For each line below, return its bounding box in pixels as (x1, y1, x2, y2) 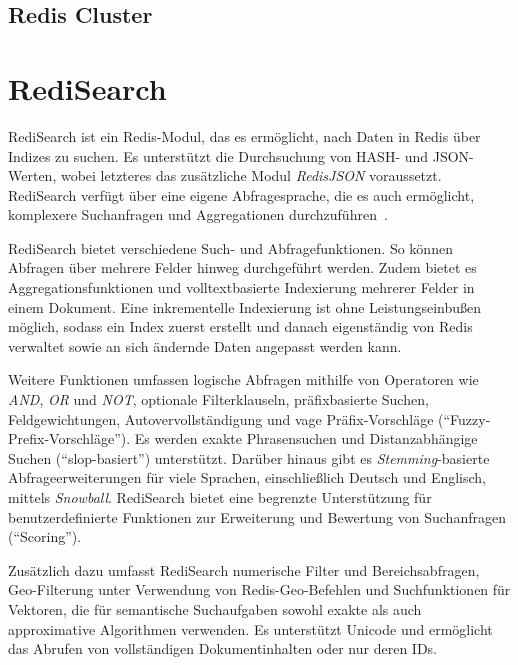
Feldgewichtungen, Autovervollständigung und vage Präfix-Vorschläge (8, 408, 434, 429)
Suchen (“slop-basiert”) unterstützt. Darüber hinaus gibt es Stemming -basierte (8, 447, 490, 468)
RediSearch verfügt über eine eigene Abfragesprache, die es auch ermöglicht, (8, 184, 475, 205)
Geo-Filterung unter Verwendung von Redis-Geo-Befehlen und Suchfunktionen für (8, 579, 511, 600)
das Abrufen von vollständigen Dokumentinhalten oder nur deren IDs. (8, 638, 438, 659)
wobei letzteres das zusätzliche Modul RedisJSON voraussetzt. (60, 165, 442, 186)
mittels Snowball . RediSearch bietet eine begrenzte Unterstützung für (8, 487, 432, 507)
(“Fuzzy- (438, 408, 491, 429)
